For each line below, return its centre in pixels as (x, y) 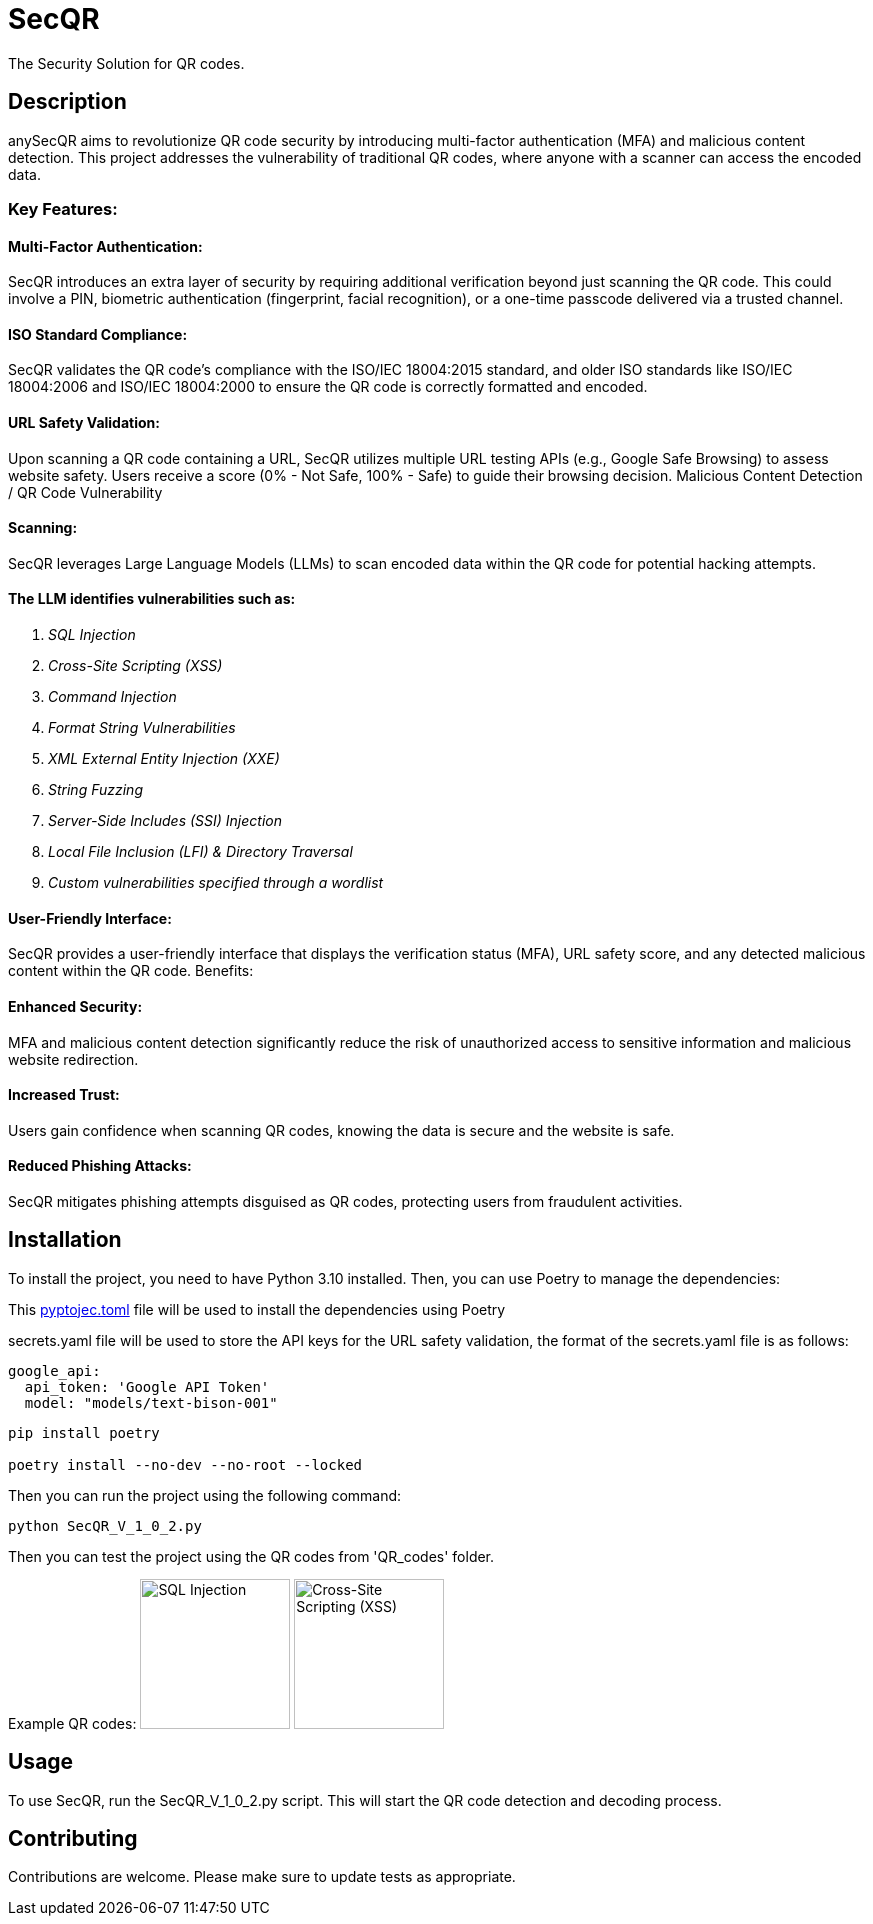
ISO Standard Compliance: (98, 334)
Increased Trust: (64, 1095)
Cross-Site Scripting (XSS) (135, 666)
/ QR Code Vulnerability (85, 492)
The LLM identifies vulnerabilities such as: (152, 599)
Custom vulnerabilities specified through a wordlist (216, 883)
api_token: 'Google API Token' (147, 1386)
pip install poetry (84, 1432)
